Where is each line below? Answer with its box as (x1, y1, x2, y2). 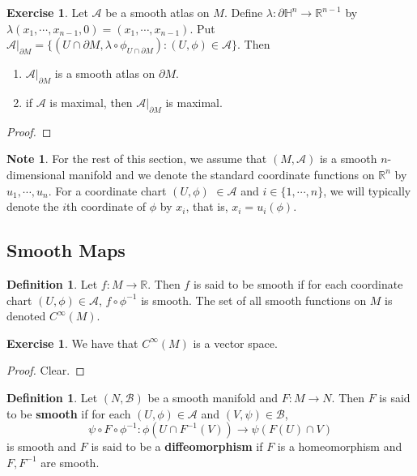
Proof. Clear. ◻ (6, 362, 85, 379)
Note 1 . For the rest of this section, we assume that (6, 150, 267, 167)
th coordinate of (66, 198, 147, 215)
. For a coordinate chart (48, 182, 167, 199)
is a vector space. (193, 334, 278, 351)
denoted (6, 307, 46, 324)
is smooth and (6, 438, 77, 455)
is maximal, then (49, 93, 133, 110)
